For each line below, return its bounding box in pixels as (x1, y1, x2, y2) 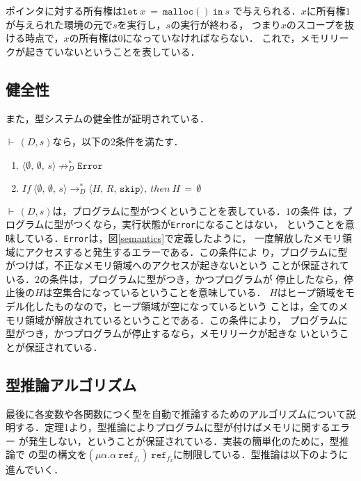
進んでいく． (6, 462, 64, 477)
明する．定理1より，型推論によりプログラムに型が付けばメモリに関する (6, 420, 331, 434)
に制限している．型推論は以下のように (173, 447, 348, 462)
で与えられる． (232, 3, 301, 17)
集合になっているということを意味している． (62, 285, 266, 300)
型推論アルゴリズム (6, 373, 137, 395)
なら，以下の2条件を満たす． (52, 134, 184, 149)
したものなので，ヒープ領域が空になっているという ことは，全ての (34, 299, 339, 313)
